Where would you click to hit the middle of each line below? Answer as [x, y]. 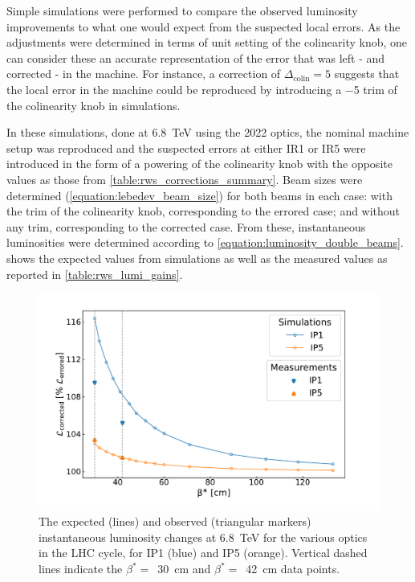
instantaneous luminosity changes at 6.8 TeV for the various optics [203, 537]
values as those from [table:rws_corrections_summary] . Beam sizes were [185, 179]
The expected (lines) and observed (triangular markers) [175, 521]
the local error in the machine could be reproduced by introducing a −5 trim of [202, 89]
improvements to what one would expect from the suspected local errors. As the [203, 26]
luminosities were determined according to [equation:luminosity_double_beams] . [205, 242]
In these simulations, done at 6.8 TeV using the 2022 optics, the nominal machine [208, 132]
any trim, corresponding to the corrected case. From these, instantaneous [186, 226]
